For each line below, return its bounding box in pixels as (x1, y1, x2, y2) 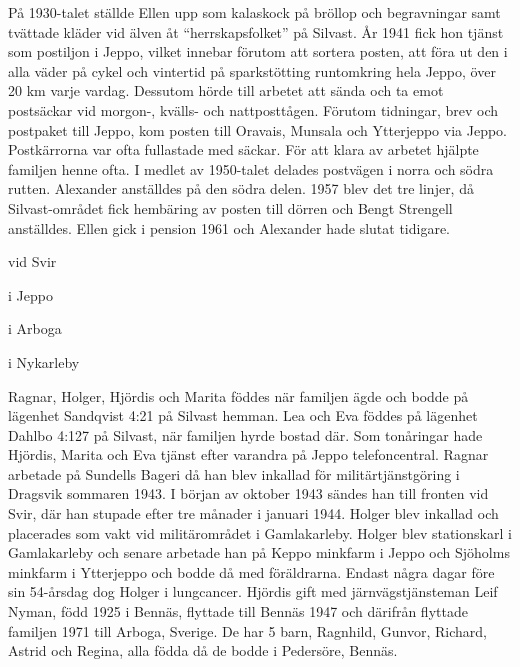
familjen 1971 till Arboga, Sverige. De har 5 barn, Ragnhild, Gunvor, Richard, (8, 620, 487, 641)
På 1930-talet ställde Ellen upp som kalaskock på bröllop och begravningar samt (8, 2, 501, 22)
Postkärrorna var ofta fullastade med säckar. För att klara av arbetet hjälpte (8, 139, 479, 160)
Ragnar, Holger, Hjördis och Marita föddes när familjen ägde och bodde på (8, 385, 469, 406)
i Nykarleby (8, 351, 80, 372)
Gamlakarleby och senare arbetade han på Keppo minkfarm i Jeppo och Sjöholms (8, 542, 510, 563)
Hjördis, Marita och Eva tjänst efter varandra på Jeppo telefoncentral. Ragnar (8, 444, 489, 465)
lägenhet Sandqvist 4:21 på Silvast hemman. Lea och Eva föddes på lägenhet (8, 405, 478, 426)
